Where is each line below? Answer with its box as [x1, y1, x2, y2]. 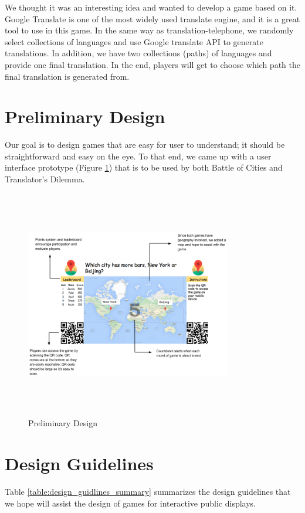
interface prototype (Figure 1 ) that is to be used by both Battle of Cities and [5, 161, 283, 174]
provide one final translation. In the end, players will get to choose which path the [5, 58, 300, 70]
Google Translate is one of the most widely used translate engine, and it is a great [5, 12, 300, 25]
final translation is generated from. [5, 70, 130, 82]
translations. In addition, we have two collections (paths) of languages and [5, 47, 272, 59]
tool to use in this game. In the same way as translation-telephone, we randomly [5, 24, 294, 36]
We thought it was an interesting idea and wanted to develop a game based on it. [5, 1, 297, 13]
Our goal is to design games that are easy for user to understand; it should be [5, 138, 285, 151]
